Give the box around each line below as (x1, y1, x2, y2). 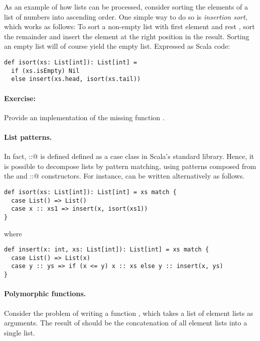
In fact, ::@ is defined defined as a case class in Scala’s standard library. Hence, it (4, 151, 254, 161)
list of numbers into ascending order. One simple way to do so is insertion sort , (4, 11, 247, 22)
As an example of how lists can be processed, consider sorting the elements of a (4, 2, 248, 12)
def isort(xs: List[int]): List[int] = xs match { (4, 188, 177, 196)
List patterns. (4, 131, 52, 142)
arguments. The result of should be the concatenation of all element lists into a (4, 317, 247, 328)
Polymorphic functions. (4, 288, 86, 299)
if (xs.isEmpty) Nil (11, 67, 80, 74)
